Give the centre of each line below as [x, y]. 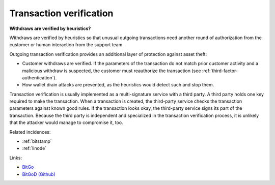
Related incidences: [30, 132]
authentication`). [39, 78]
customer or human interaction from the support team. [67, 45]
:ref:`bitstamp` [37, 141]
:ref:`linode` [34, 148]
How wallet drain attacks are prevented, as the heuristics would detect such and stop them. [118, 85]
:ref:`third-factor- [220, 71]
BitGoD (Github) [39, 174]
